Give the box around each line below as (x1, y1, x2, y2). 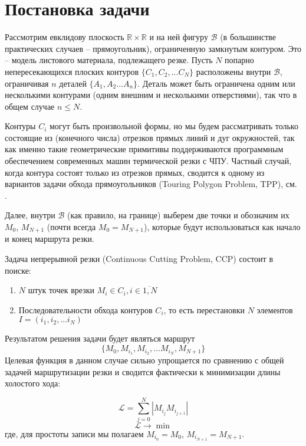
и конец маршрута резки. (5, 232, 94, 245)
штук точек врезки (28, 284, 94, 296)
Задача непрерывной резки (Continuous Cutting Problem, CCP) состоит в (5, 252, 273, 265)
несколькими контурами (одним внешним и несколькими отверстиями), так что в (5, 88, 297, 101)
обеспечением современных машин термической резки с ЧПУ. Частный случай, (5, 155, 292, 167)
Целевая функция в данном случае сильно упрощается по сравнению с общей (5, 353, 284, 366)
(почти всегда (47, 221, 96, 233)
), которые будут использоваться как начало (143, 221, 301, 233)
